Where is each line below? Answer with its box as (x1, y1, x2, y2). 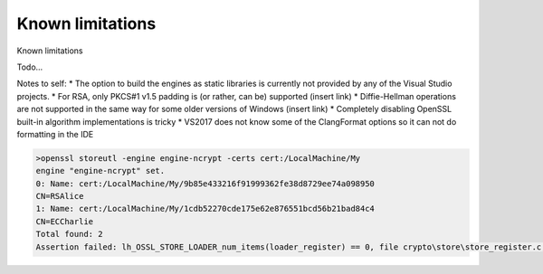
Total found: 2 (35, 229, 103, 240)
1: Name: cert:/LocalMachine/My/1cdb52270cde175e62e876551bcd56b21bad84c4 (35, 203, 376, 214)
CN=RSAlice (35, 191, 84, 202)
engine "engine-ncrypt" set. (35, 165, 166, 176)
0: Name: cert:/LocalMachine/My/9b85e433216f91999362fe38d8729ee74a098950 (35, 178, 376, 189)
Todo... (16, 61, 43, 72)
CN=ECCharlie (35, 216, 94, 226)
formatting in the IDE (16, 128, 94, 139)
